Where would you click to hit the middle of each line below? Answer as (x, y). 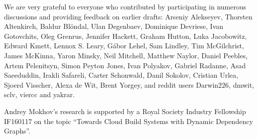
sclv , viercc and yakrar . (40, 94)
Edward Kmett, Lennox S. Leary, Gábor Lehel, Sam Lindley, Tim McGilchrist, (124, 46)
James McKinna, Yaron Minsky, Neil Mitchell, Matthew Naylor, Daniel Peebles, (126, 55)
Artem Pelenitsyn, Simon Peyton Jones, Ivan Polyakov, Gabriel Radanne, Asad (125, 65)
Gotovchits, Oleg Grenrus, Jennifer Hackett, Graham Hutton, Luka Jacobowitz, (126, 36)
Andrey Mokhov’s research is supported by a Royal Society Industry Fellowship (125, 111)
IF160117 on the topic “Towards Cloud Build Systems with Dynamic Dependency (129, 121)
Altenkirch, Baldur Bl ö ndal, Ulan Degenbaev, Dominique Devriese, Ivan (114, 26)
